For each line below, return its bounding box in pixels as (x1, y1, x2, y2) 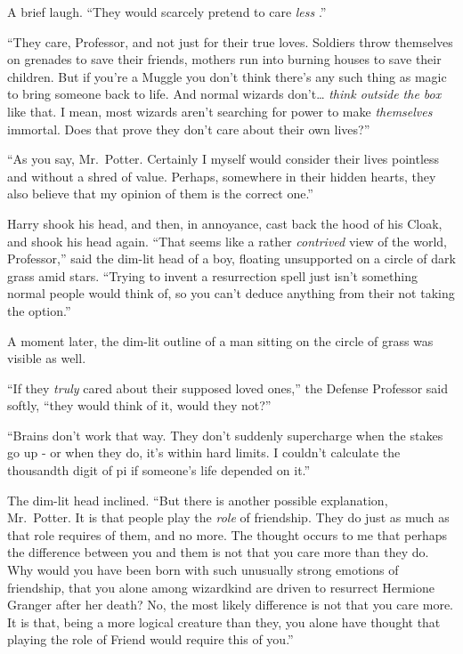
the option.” (7, 301, 71, 319)
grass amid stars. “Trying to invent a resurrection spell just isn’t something (7, 266, 418, 285)
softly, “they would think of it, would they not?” (7, 396, 272, 415)
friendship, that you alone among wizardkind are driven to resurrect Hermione (7, 577, 435, 596)
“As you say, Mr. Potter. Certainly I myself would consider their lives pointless (7, 149, 440, 168)
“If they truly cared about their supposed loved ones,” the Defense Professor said (7, 378, 449, 397)
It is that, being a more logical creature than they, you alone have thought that (7, 612, 441, 631)
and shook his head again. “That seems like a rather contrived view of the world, (7, 231, 447, 250)
